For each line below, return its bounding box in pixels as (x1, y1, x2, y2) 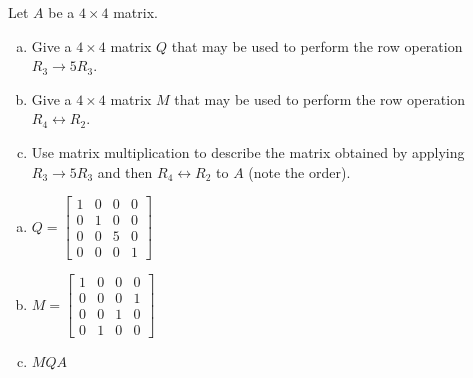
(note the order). (248, 161, 351, 182)
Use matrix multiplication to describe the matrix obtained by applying (31, 141, 465, 162)
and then (97, 161, 153, 182)
